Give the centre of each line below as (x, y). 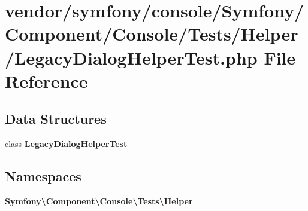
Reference (46, 80)
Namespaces (43, 176)
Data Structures (56, 119)
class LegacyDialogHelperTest (66, 144)
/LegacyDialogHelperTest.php (131, 57)
